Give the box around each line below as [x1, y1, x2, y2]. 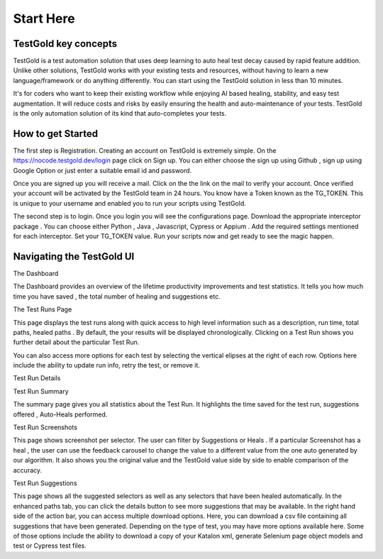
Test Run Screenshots [13, 423, 78, 432]
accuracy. [13, 465, 43, 475]
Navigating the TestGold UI [13, 250, 135, 262]
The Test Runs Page [13, 305, 72, 314]
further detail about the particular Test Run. [13, 338, 140, 347]
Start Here [13, 11, 75, 26]
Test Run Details [13, 374, 61, 382]
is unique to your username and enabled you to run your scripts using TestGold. [13, 199, 246, 207]
